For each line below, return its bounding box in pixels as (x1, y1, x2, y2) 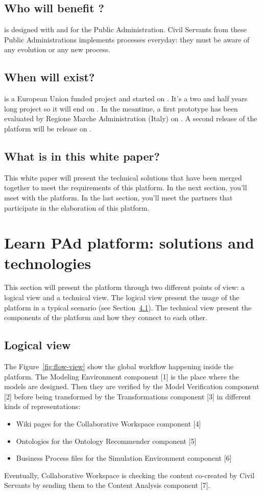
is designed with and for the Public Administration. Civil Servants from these (4, 24, 247, 35)
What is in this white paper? (4, 148, 160, 164)
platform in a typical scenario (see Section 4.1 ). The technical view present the (4, 302, 252, 312)
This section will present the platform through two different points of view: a (4, 282, 245, 293)
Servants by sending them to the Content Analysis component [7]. (4, 480, 210, 490)
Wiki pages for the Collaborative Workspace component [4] (16, 418, 201, 429)
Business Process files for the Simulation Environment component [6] (16, 453, 232, 463)
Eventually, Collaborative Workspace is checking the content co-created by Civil (4, 469, 255, 480)
